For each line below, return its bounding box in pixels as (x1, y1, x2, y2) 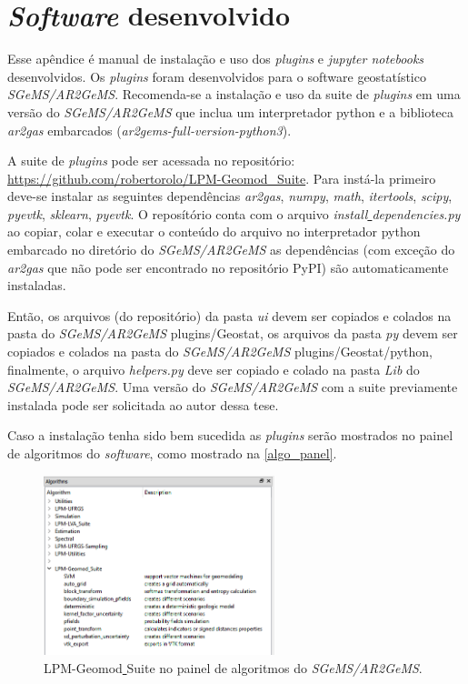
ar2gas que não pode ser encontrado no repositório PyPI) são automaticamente (7, 257, 449, 277)
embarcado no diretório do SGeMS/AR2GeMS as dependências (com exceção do (7, 240, 455, 259)
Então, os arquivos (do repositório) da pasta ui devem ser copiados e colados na (7, 306, 452, 325)
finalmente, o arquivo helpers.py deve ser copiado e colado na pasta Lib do (7, 359, 420, 378)
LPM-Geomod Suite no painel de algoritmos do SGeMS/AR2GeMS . (44, 658, 423, 677)
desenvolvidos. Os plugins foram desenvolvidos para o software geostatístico (7, 66, 426, 85)
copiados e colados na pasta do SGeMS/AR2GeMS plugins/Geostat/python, (7, 342, 433, 361)
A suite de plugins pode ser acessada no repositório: (7, 151, 295, 170)
